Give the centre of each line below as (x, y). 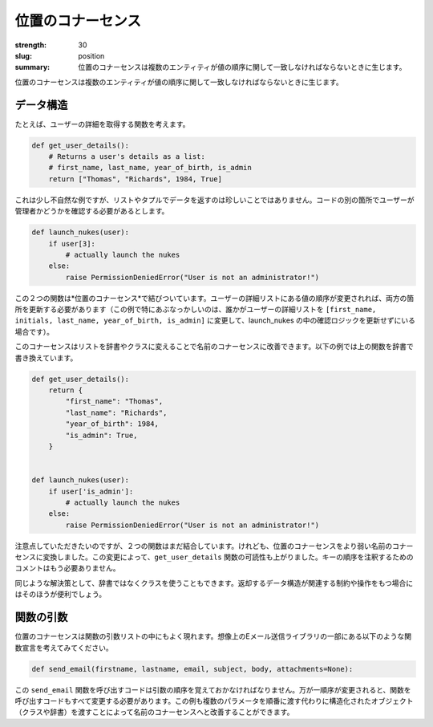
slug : (23, 55)
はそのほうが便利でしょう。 (61, 595)
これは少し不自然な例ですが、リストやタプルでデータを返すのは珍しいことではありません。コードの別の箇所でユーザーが (214, 200)
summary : (32, 67)
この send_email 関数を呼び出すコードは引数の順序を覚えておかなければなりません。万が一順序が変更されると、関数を (213, 689)
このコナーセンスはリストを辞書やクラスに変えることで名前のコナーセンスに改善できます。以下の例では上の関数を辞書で (214, 347)
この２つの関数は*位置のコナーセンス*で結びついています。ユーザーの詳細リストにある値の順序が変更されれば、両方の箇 (214, 298)
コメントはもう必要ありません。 (67, 568)
